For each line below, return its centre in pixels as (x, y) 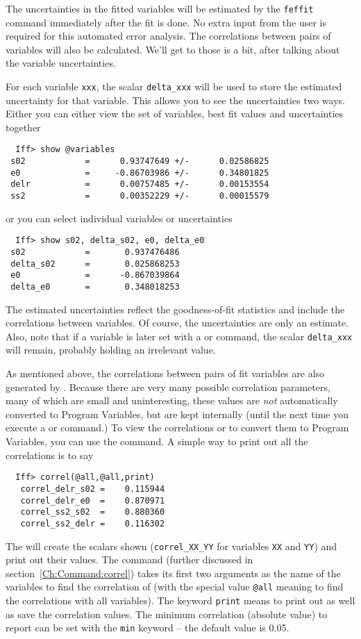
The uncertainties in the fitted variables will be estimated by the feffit (160, 8)
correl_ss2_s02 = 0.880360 (93, 512)
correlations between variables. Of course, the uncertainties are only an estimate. (177, 323)
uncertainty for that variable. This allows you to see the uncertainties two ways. (175, 100)
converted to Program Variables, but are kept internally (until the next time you (177, 414)
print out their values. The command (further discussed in (129, 559)
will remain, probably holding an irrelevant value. (111, 350)
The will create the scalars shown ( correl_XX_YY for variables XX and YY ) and (171, 546)
